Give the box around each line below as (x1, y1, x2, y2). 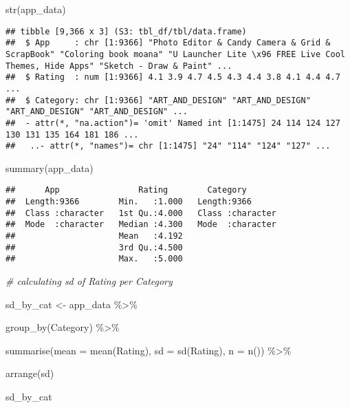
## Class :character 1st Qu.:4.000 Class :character (6, 208, 276, 218)
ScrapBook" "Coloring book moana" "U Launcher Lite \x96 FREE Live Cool (6, 49, 345, 59)
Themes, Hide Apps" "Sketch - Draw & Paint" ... (6, 61, 232, 71)
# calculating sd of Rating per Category (6, 274, 173, 288)
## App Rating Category (6, 185, 247, 195)
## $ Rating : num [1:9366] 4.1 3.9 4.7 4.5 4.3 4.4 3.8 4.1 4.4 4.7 (6, 72, 340, 83)
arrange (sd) (6, 366, 54, 380)
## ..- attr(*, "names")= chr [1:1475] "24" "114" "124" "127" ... (6, 141, 331, 151)
